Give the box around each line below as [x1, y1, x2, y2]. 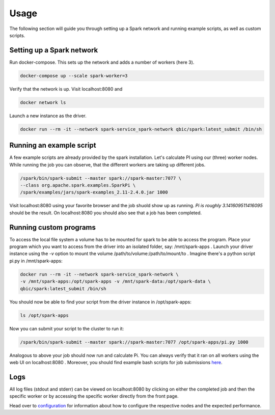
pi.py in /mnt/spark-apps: [9, 258, 63, 264]
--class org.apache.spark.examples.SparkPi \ [20, 182, 136, 188]
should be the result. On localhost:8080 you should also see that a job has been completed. [9, 209, 202, 216]
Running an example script [9, 141, 96, 150]
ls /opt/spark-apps [20, 312, 69, 318]
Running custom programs [9, 223, 96, 232]
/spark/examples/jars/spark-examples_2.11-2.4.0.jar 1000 [20, 189, 168, 196]
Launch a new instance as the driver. [9, 113, 87, 119]
